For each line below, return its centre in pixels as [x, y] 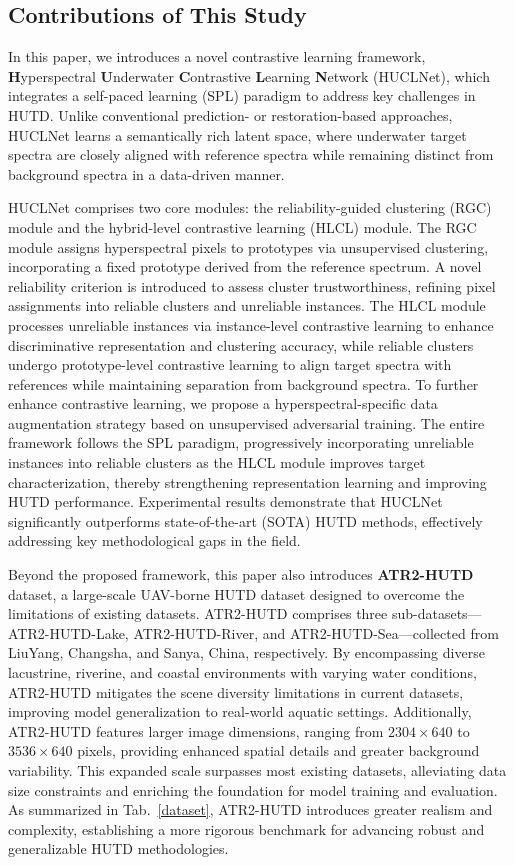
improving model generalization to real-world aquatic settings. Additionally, [240, 711]
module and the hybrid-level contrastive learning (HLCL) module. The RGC [242, 226]
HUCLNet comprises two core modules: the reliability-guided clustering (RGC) [250, 207]
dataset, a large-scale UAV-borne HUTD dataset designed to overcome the [236, 593]
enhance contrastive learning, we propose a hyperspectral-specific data [223, 403]
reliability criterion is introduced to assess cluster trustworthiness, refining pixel [252, 285]
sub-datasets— [436, 613]
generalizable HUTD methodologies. [118, 848]
